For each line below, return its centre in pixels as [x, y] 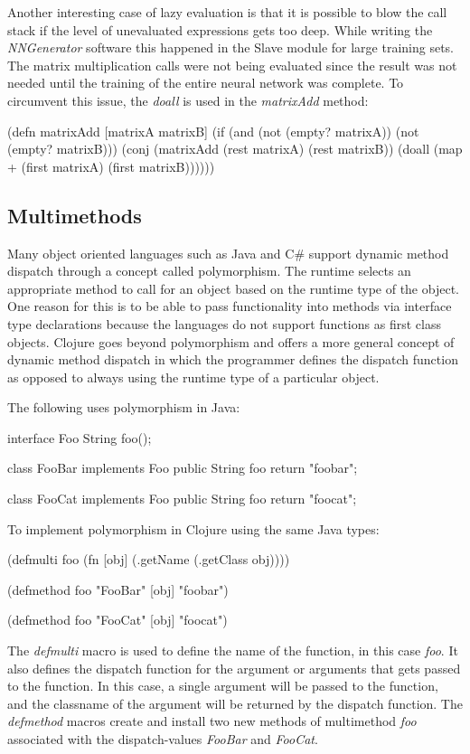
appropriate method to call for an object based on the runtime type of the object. [233, 288]
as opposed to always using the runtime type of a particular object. [193, 377]
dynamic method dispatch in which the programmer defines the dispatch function [233, 359]
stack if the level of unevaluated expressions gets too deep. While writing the [220, 29]
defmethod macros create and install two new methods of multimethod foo [212, 721]
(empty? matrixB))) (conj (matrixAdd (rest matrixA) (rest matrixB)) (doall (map [235, 149]
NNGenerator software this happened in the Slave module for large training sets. [230, 47]
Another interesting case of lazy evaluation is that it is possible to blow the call [227, 12]
